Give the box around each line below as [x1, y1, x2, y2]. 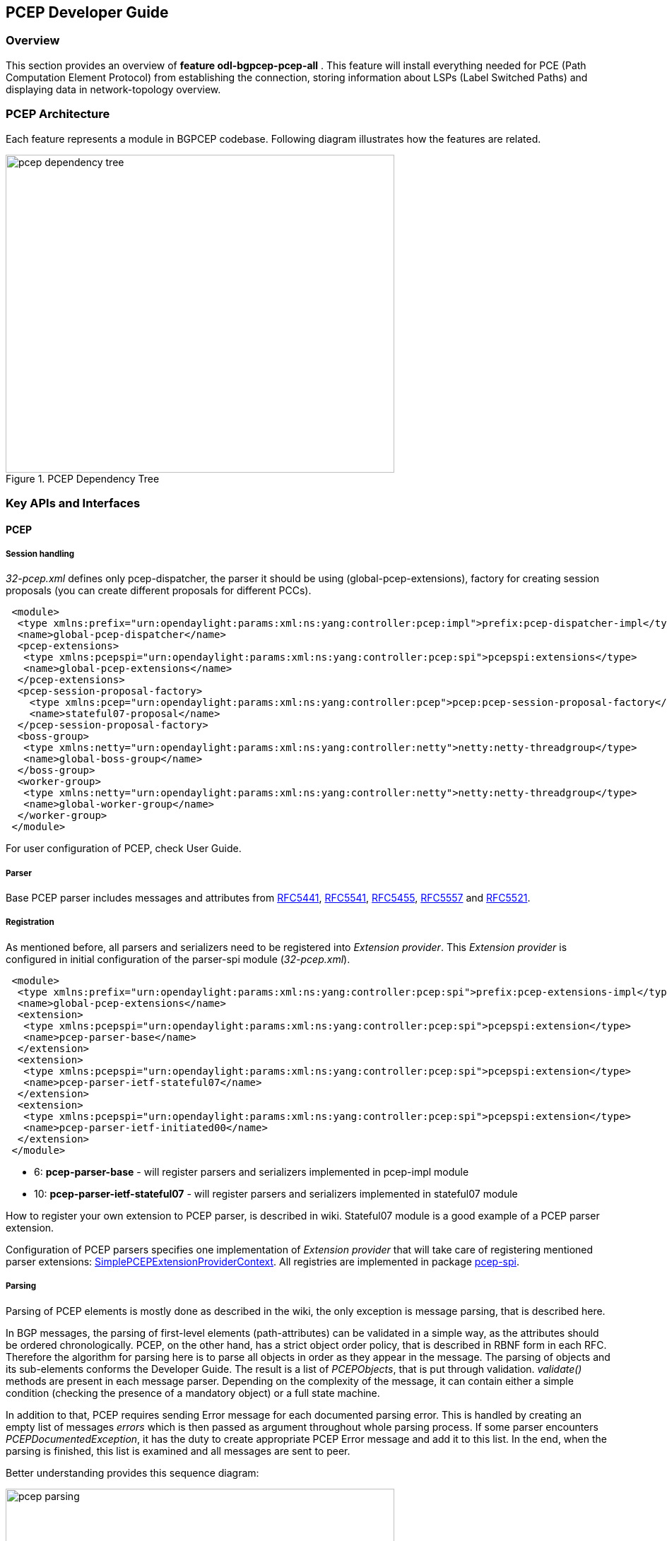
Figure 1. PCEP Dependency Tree [6, 472, 160, 485]
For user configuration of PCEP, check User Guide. [6, 842, 242, 855]
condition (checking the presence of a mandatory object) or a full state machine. [6, 1386, 380, 1399]
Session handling [6, 548, 75, 559]
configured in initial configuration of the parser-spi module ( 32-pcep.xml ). [6, 952, 350, 965]
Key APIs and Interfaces [6, 495, 141, 510]
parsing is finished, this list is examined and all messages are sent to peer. [6, 1444, 350, 1457]
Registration [6, 917, 54, 928]
